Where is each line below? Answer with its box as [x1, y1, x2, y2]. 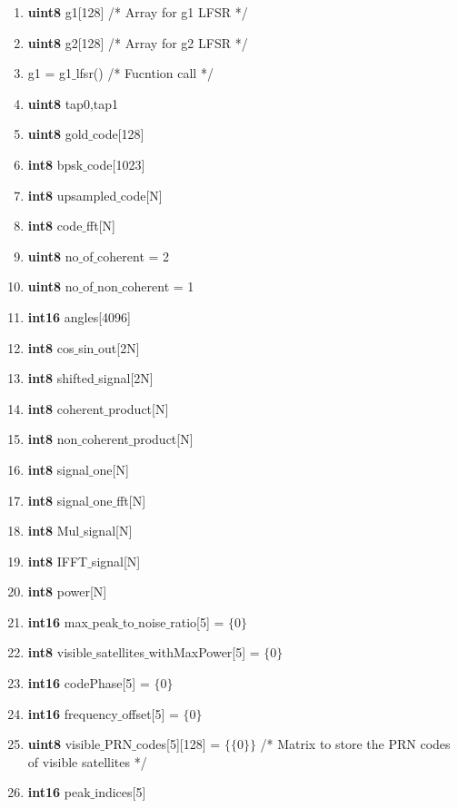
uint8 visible [27, 734, 101, 754]
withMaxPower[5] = [148, 643, 260, 662]
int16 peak [27, 783, 91, 802]
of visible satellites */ [27, 752, 147, 771]
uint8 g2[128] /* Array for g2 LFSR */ [27, 33, 248, 52]
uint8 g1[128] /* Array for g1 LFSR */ [27, 3, 248, 21]
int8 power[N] [27, 582, 107, 601]
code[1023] [86, 154, 145, 173]
